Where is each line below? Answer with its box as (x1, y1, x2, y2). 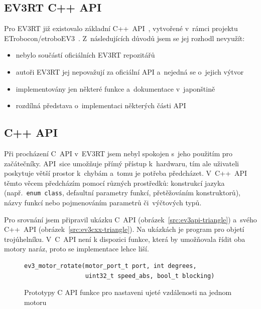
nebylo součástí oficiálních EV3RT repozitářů (16, 50, 155, 60)
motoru (24, 296, 47, 307)
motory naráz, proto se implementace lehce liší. (4, 243, 149, 254)
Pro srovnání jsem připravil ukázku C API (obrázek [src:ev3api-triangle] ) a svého (4, 214, 257, 224)
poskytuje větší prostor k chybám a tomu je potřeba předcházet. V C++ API (4, 168, 247, 178)
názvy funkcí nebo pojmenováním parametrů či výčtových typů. (4, 197, 202, 207)
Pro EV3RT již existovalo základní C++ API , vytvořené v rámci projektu (4, 23, 238, 34)
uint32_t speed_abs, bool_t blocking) (85, 272, 215, 279)
